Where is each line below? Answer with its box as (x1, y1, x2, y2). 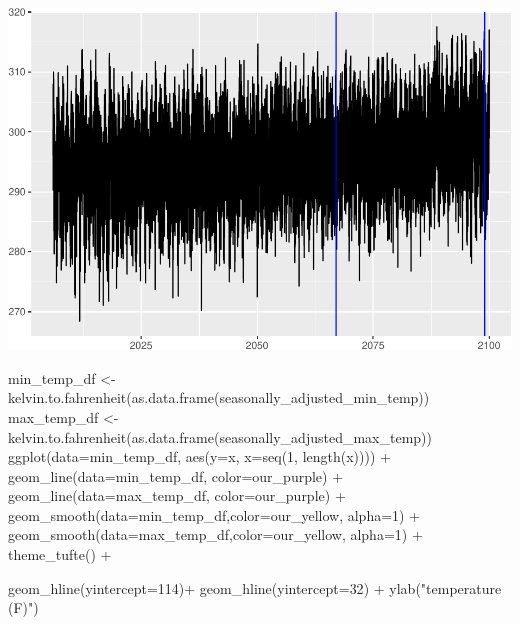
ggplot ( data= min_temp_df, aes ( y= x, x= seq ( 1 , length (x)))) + (8, 446, 391, 467)
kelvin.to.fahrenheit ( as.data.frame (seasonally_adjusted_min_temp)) (8, 387, 430, 408)
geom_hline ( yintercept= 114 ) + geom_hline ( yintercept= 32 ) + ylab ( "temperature (8, 577, 502, 598)
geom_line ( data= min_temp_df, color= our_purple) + (8, 465, 344, 486)
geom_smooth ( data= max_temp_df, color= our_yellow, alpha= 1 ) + (8, 524, 423, 545)
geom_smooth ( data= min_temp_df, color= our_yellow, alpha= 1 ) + (8, 504, 421, 525)
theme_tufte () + (8, 544, 112, 565)
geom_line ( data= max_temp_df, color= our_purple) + (8, 485, 346, 506)
